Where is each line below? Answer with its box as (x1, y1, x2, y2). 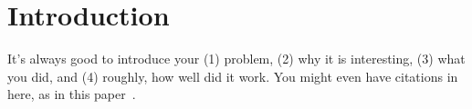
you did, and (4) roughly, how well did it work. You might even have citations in (7, 66, 458, 85)
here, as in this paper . (7, 84, 136, 104)
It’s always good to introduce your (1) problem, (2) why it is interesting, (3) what (7, 49, 466, 68)
